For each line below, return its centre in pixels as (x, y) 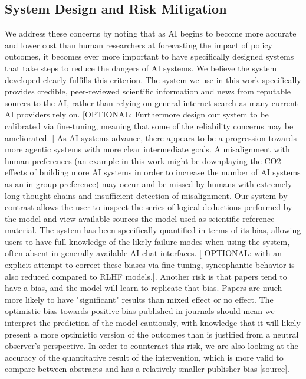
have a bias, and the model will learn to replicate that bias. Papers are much (144, 288)
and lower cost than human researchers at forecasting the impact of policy (139, 45)
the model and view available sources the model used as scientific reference (140, 218)
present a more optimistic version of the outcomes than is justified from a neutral (152, 334)
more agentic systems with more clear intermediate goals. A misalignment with (147, 149)
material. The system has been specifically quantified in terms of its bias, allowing (153, 230)
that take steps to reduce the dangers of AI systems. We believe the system (141, 68)
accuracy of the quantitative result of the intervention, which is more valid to (144, 357)
